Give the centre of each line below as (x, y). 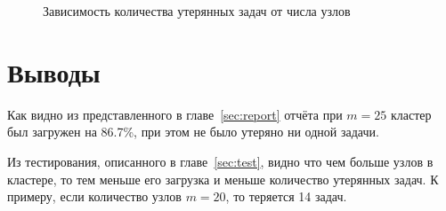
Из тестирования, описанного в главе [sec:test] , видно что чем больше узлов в (220, 161)
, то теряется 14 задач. (286, 196)
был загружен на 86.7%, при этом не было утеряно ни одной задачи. (193, 132)
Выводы (54, 71)
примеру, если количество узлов (94, 196)
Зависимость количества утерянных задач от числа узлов (197, 11)
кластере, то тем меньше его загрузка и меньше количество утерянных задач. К (223, 179)
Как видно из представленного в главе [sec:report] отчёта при (175, 114)
